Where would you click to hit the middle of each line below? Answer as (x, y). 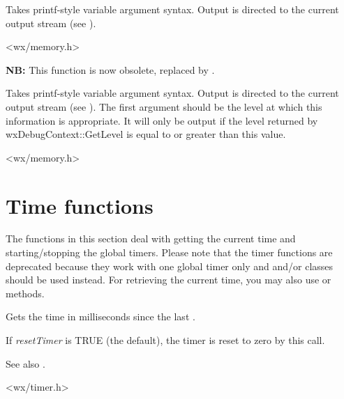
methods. (25, 293)
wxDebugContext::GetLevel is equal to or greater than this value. (146, 134)
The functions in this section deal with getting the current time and (151, 238)
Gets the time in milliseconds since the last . (100, 316)
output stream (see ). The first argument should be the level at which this (164, 106)
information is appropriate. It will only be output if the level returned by (162, 120)
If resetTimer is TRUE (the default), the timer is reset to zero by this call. (165, 340)
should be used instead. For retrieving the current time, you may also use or (169, 280)
